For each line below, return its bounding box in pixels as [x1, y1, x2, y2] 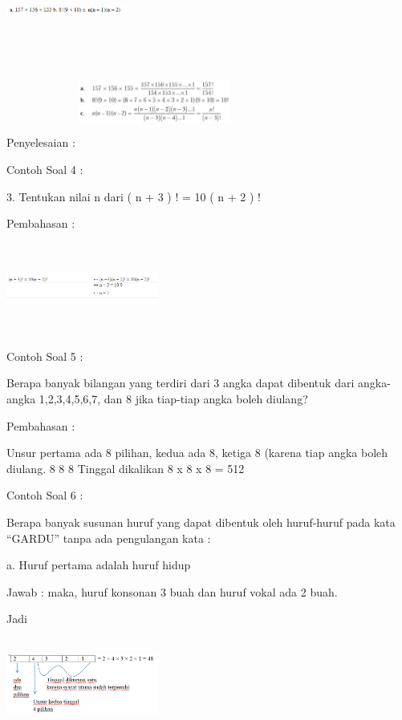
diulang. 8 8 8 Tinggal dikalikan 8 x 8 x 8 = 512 [6, 459, 245, 476]
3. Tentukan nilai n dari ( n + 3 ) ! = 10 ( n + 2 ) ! [6, 188, 261, 204]
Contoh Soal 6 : [6, 487, 83, 504]
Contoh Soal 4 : [6, 161, 83, 178]
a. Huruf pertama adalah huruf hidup [6, 556, 191, 573]
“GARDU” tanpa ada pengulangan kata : [6, 529, 211, 546]
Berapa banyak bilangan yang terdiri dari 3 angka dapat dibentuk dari [6, 374, 355, 391]
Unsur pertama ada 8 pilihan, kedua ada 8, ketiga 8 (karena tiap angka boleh [6, 444, 388, 461]
